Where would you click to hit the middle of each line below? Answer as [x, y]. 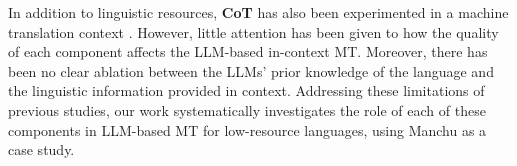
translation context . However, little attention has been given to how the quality [253, 31]
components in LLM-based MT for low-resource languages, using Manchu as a [247, 129]
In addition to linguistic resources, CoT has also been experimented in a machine [258, 12]
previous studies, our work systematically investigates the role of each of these [247, 109]
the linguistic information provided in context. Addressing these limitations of [246, 90]
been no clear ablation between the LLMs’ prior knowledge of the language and [251, 70]
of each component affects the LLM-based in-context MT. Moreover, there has [248, 51]
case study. [41, 149]
